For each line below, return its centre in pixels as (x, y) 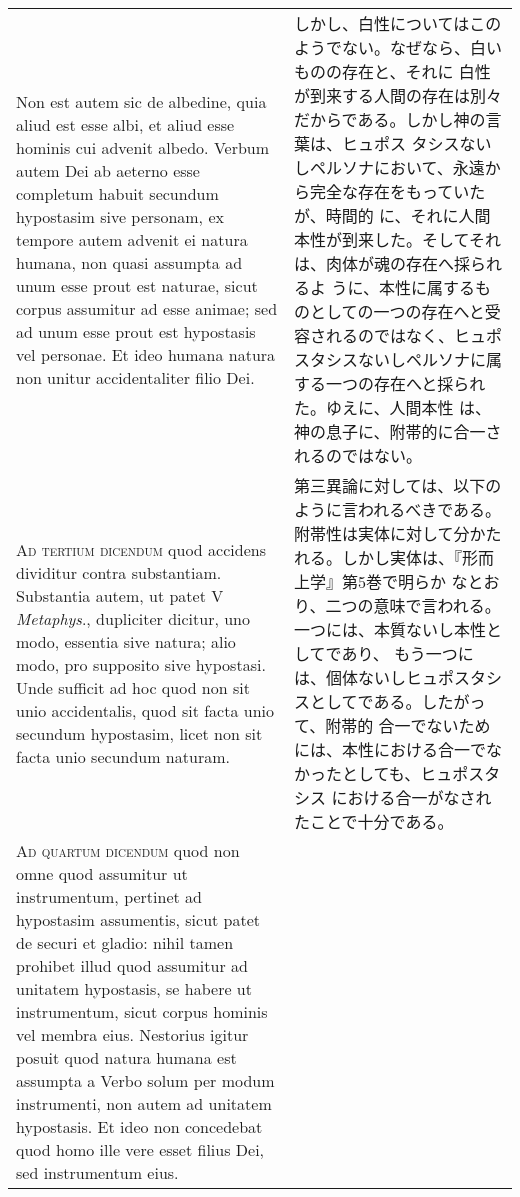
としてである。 (366, 701)
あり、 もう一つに (407, 653)
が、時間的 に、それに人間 (392, 215)
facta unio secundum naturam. (123, 756)
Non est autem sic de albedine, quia (141, 101)
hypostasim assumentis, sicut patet (138, 919)
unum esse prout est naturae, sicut (137, 285)
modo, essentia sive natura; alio (126, 641)
